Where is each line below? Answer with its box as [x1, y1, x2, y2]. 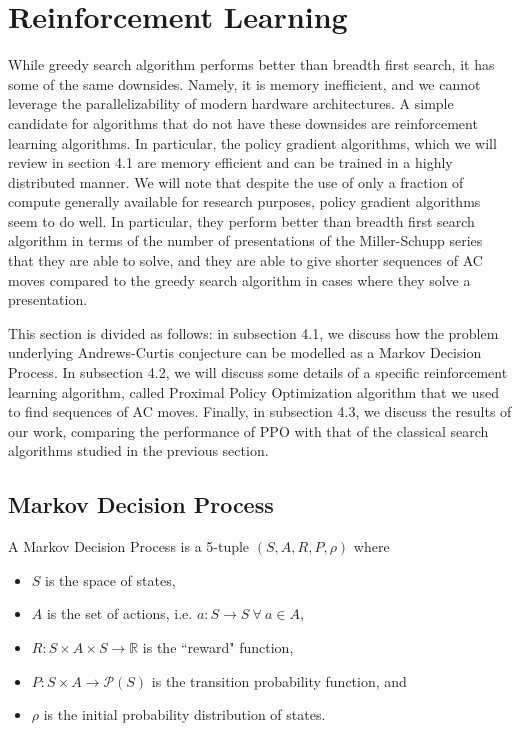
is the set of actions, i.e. [46, 603, 193, 624]
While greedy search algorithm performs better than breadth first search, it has [8, 54, 495, 75]
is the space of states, [45, 569, 176, 590]
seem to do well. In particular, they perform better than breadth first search [8, 210, 475, 231]
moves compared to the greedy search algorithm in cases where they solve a [8, 269, 471, 290]
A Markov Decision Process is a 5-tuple [8, 536, 250, 557]
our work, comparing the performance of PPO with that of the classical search [8, 420, 489, 441]
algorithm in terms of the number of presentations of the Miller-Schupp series [8, 230, 483, 251]
